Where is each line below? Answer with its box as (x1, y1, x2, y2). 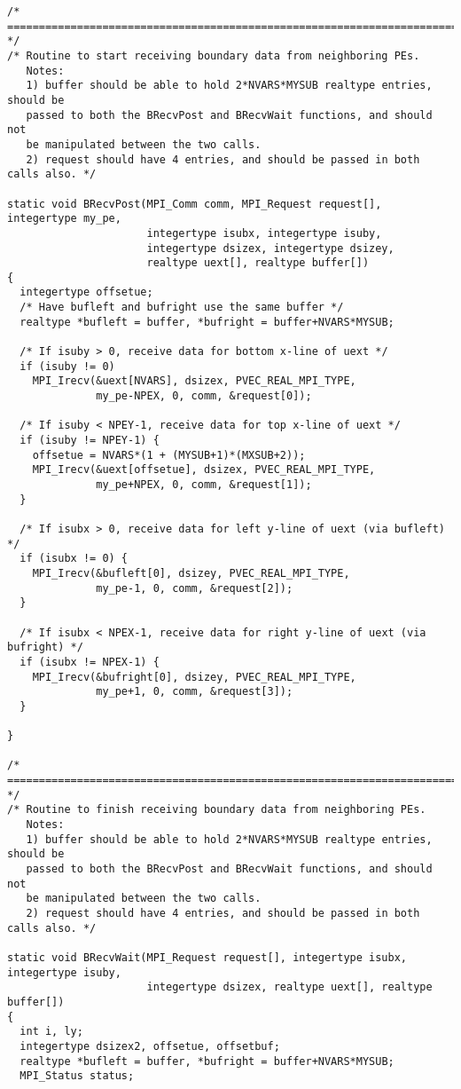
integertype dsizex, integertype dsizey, (146, 241, 395, 255)
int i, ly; (20, 1025, 83, 1038)
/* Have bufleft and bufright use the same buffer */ (20, 301, 344, 314)
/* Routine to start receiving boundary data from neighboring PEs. (7, 49, 420, 62)
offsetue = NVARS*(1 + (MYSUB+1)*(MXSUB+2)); (32, 448, 306, 462)
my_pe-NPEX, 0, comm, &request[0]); (96, 390, 312, 403)
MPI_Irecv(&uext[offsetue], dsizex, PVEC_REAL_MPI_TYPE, (32, 463, 376, 477)
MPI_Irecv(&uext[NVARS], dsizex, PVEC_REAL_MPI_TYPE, (32, 375, 356, 388)
